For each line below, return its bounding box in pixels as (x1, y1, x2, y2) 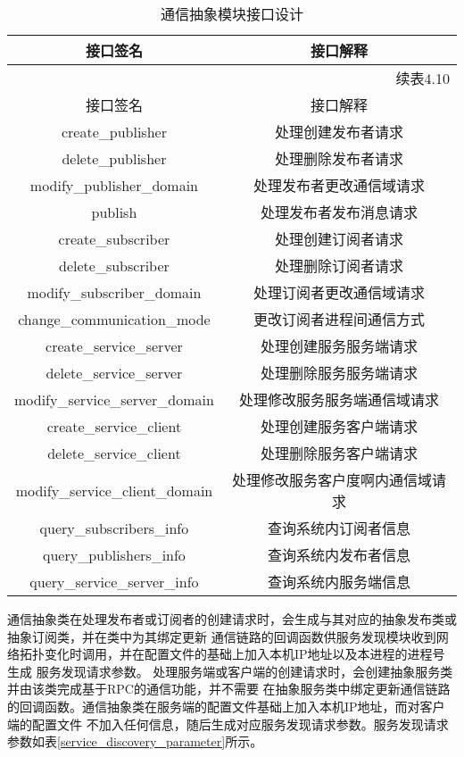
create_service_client (46, 415, 182, 437)
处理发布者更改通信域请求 (253, 175, 425, 195)
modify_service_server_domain (14, 388, 214, 410)
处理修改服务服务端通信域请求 (238, 389, 439, 410)
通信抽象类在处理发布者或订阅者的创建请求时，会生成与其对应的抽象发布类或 (7, 610, 457, 628)
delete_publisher (62, 147, 167, 169)
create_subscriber (58, 228, 170, 249)
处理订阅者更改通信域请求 (253, 282, 425, 303)
